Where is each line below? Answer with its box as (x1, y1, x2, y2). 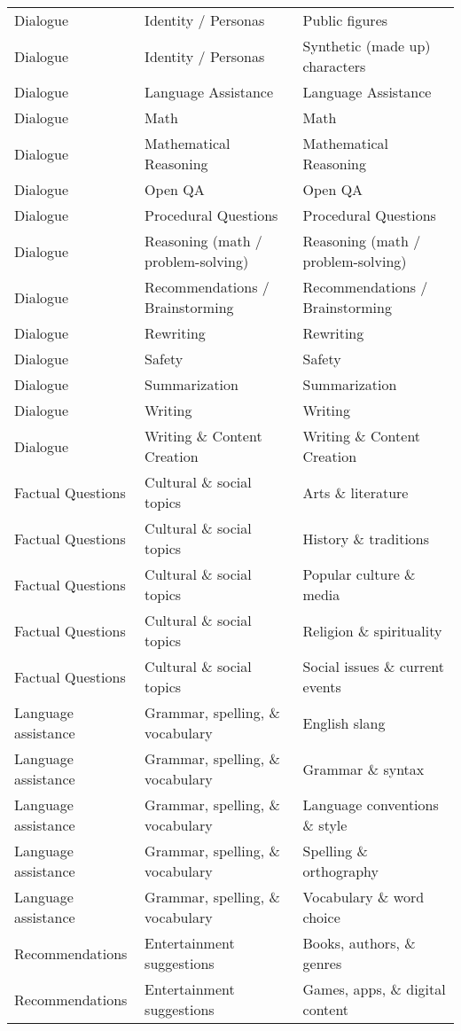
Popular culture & (302, 564, 416, 584)
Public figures (302, 10, 388, 30)
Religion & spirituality (302, 620, 442, 641)
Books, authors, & (302, 933, 416, 953)
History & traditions (302, 527, 430, 549)
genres (302, 953, 342, 973)
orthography (302, 861, 379, 881)
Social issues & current (302, 656, 445, 676)
